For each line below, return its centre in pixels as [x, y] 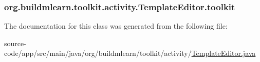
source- [15, 43]
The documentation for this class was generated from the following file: [116, 26]
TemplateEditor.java [224, 53]
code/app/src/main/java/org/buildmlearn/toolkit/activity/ [98, 53]
